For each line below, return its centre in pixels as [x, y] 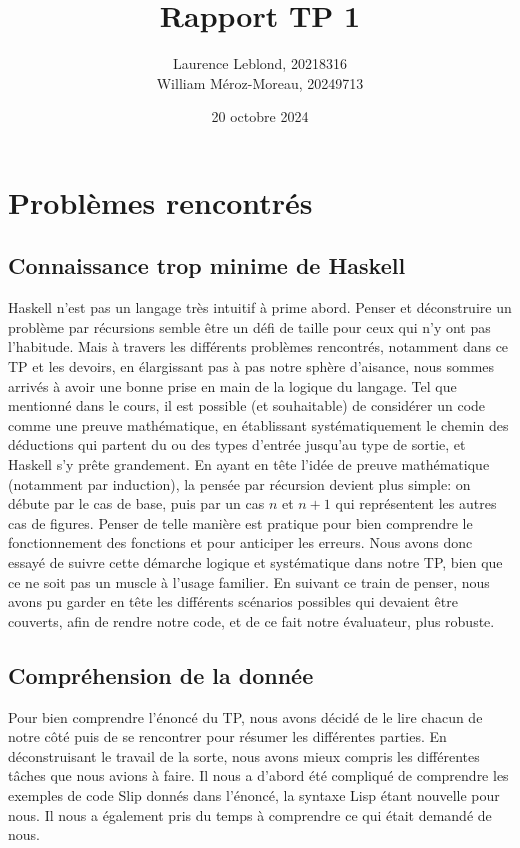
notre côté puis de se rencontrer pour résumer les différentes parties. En [227, 736]
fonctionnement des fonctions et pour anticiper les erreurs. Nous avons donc [240, 542]
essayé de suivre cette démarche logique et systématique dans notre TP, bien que [255, 562]
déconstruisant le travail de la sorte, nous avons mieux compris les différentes [244, 755]
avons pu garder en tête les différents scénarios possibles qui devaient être [233, 601]
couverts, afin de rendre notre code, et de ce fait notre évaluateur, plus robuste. [251, 620]
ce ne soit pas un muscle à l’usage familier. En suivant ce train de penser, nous [249, 581]
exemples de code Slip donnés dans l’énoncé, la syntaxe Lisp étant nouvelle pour [254, 794]
